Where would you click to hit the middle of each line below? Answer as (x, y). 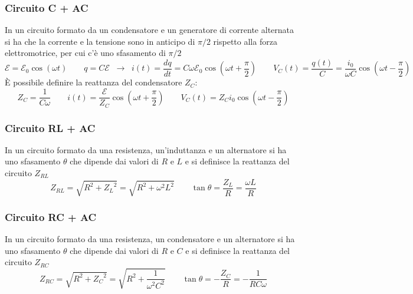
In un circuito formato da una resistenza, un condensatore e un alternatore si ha (150, 239)
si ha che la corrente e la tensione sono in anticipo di (100, 41)
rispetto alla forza (245, 41)
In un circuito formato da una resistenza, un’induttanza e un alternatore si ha (146, 149)
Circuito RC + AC (51, 217)
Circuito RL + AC (50, 128)
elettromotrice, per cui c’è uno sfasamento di (85, 53)
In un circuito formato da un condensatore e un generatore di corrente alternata (150, 30)
